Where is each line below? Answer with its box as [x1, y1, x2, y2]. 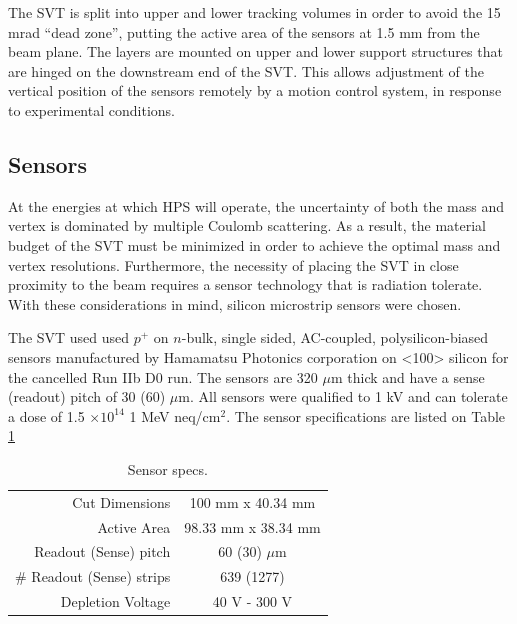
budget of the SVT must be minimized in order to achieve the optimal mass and [8, 234, 501, 255]
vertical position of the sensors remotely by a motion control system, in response [8, 80, 502, 101]
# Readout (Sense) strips [15, 566, 171, 587]
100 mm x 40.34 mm [189, 491, 316, 512]
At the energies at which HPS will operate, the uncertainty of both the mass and [8, 195, 504, 216]
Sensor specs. [127, 458, 208, 479]
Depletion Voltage [60, 591, 171, 612]
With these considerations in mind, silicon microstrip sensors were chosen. [8, 293, 462, 314]
